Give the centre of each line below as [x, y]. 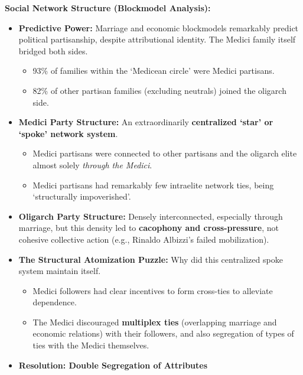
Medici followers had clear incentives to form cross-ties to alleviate [153, 290]
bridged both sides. [53, 50]
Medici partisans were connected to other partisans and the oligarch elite [165, 153]
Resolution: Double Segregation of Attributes [113, 365]
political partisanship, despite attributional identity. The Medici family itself [157, 39]
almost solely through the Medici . [92, 164]
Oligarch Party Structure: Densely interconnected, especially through [151, 216]
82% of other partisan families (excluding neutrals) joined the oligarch [159, 90]
